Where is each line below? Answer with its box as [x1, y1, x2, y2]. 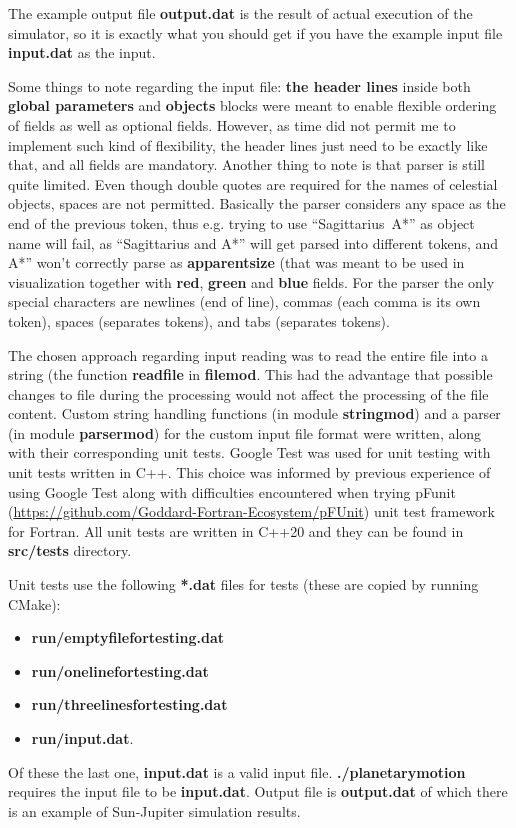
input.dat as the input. [8, 42, 156, 63]
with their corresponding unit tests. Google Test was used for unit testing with [8, 442, 491, 463]
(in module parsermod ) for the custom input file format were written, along [8, 422, 482, 443]
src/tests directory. [8, 540, 132, 561]
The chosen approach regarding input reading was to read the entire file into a [8, 344, 488, 365]
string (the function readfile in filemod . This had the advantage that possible [8, 364, 493, 385]
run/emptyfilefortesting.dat [31, 627, 225, 648]
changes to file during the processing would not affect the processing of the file [8, 383, 489, 404]
